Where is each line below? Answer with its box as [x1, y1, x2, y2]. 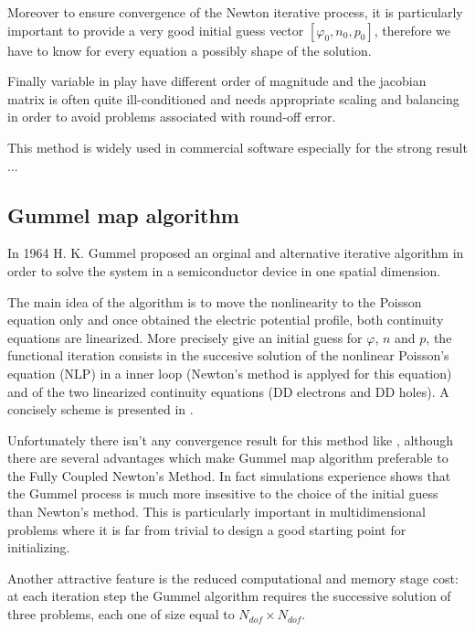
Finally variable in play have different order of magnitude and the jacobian [7, 71, 427, 91]
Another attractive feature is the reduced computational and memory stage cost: [7, 568, 459, 587]
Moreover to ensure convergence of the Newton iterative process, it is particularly [7, 3, 463, 21]
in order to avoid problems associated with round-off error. [7, 107, 336, 126]
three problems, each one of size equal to [7, 605, 235, 624]
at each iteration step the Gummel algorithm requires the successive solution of [7, 586, 451, 605]
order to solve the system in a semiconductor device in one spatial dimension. [7, 261, 441, 280]
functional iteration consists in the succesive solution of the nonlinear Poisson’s [7, 346, 449, 365]
